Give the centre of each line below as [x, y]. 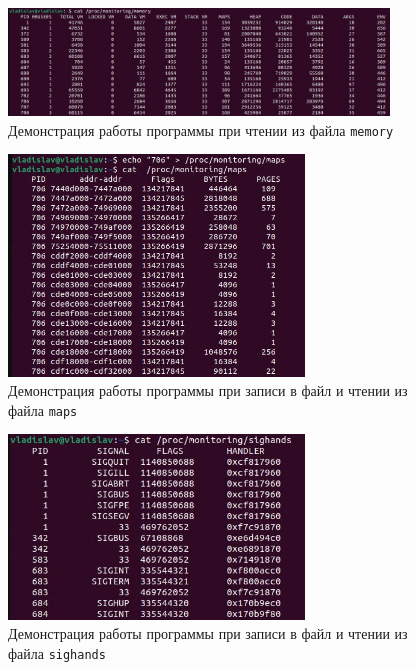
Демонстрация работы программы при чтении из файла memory [201, 129]
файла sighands [57, 652]
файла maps [43, 409]
